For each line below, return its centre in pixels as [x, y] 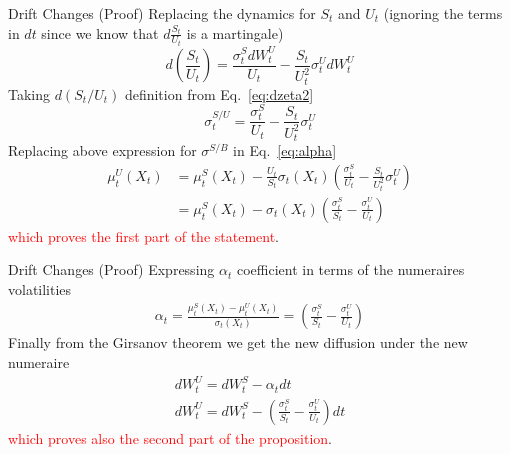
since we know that [100, 32]
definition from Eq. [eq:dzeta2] [219, 93]
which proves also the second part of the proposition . [170, 437]
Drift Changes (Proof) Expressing [111, 269]
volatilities [40, 289]
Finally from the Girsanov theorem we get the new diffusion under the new [238, 342]
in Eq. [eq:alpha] [285, 150]
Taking [29, 93]
